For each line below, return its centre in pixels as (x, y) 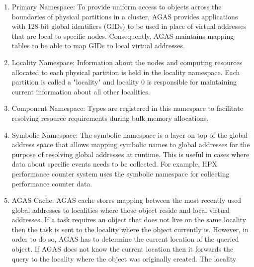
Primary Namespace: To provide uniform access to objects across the (117, 6)
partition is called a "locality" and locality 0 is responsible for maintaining (124, 82)
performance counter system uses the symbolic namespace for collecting (121, 173)
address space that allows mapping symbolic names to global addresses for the (131, 144)
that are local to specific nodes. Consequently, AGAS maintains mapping (123, 36)
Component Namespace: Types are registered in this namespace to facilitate (127, 108)
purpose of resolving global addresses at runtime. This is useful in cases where (130, 154)
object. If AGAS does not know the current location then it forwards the (123, 249)
